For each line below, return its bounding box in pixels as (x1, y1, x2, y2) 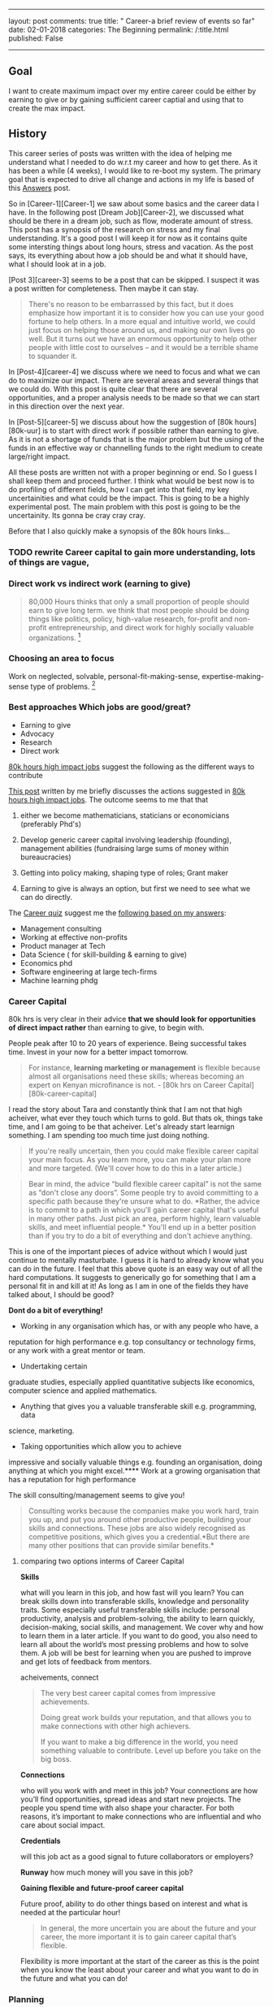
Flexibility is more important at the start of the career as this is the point (19, 1957, 260, 1966)
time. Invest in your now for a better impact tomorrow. (8, 1047, 188, 1057)
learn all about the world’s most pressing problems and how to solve (19, 1640, 249, 1650)
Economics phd (19, 958, 73, 967)
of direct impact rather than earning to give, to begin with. (8, 1023, 205, 1032)
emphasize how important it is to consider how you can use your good (28, 308, 264, 318)
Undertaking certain (19, 1361, 88, 1371)
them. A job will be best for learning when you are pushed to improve (19, 1648, 252, 1658)
